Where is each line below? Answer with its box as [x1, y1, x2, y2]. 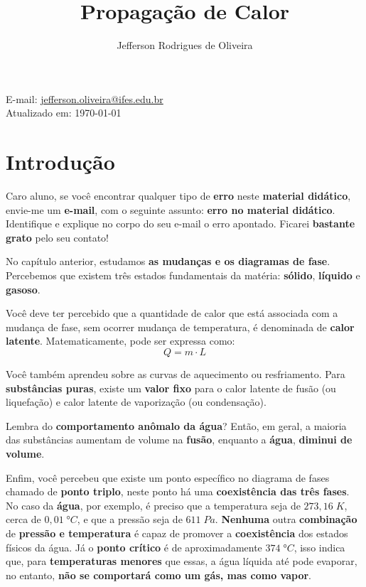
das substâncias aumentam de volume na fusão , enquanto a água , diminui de [6, 432, 352, 447]
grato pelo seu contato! [6, 230, 109, 244]
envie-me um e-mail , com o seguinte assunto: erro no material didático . [6, 202, 335, 217]
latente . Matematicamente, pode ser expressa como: [6, 333, 235, 348]
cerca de [6, 512, 41, 527]
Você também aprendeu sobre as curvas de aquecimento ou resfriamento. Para [6, 366, 345, 381]
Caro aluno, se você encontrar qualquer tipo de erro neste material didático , [6, 188, 351, 203]
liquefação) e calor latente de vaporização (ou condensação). [6, 394, 267, 409]
